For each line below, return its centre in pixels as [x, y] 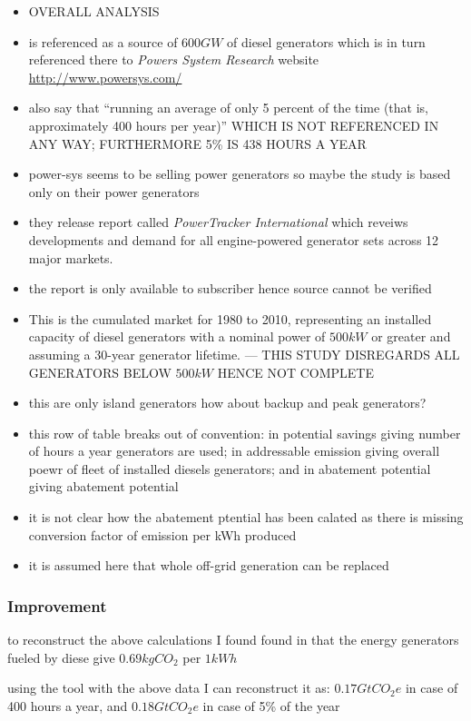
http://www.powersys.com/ [105, 77]
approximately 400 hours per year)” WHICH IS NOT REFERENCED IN [234, 125]
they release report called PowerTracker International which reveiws [218, 222]
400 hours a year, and [68, 705]
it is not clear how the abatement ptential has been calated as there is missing [246, 517]
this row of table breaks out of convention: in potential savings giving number [245, 433]
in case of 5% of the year [271, 705]
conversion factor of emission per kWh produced [162, 534]
